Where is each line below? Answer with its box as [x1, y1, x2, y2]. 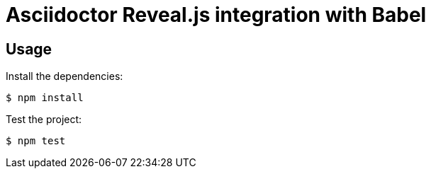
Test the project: [6, 113, 82, 126]
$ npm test [6, 135, 66, 147]
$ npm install [6, 92, 84, 104]
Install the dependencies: [6, 70, 123, 83]
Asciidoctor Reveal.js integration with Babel [6, 3, 427, 27]
